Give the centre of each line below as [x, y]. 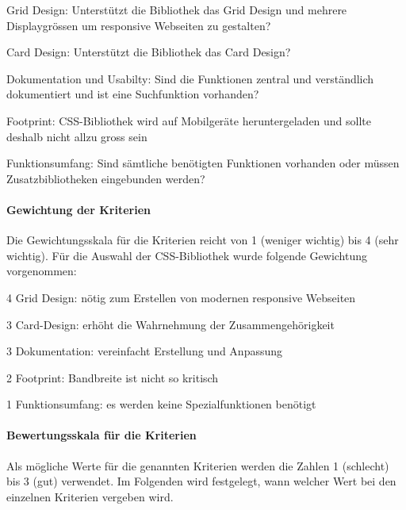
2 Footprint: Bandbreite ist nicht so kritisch [113, 377]
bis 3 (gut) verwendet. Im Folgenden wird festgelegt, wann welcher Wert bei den [201, 481]
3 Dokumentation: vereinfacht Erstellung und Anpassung [145, 351]
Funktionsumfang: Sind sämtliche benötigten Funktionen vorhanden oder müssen [203, 163]
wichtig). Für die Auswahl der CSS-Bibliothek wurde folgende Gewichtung [187, 255]
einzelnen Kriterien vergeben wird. [90, 496]
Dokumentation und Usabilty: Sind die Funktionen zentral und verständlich [190, 78]
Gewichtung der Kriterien [79, 209]
